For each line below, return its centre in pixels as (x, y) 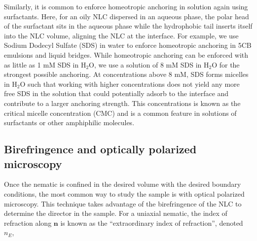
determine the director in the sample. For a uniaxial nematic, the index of (116, 213)
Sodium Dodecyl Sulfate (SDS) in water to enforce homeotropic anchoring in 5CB (128, 45)
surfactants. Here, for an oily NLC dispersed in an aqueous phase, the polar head (127, 16)
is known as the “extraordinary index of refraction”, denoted (152, 223)
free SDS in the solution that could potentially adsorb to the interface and (116, 93)
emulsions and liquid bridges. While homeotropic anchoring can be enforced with (126, 54)
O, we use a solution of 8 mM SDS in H (149, 64)
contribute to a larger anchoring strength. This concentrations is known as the (122, 103)
